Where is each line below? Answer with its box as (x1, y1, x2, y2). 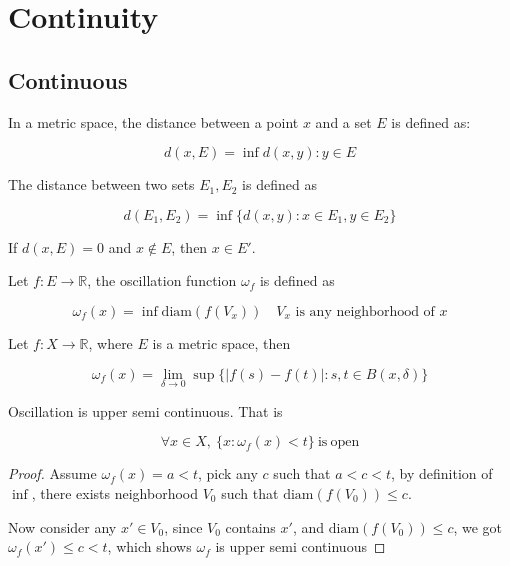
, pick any (198, 463, 258, 484)
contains (225, 516, 276, 537)
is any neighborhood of (295, 304, 435, 319)
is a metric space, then (152, 332, 291, 353)
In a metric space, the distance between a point (8, 111, 299, 132)
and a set (315, 111, 372, 132)
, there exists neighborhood (31, 482, 199, 503)
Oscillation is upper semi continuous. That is (8, 400, 283, 421)
